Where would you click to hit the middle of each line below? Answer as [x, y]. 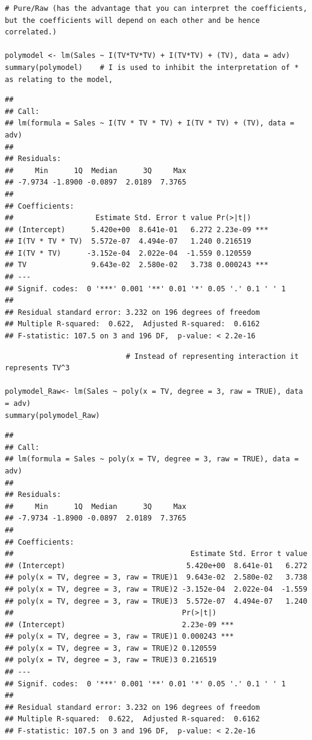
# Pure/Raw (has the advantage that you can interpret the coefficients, [156, 8]
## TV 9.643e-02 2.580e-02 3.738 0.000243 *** [137, 265]
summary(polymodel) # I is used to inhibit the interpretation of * [152, 67]
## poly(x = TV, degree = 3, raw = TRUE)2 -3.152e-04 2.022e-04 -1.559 [156, 589]
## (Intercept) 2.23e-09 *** [119, 625]
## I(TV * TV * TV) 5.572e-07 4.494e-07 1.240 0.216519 [128, 242]
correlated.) [31, 32]
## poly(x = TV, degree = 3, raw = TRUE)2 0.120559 [111, 648]
